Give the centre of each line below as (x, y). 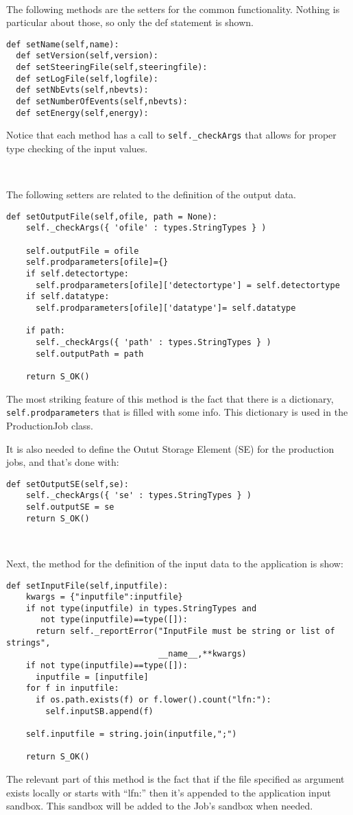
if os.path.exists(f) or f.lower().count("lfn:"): (153, 700)
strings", (28, 642)
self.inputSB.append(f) (99, 711)
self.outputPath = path (89, 354)
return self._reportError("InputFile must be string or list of (185, 631)
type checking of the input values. (77, 149)
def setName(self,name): (63, 44)
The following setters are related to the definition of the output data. (151, 194)
